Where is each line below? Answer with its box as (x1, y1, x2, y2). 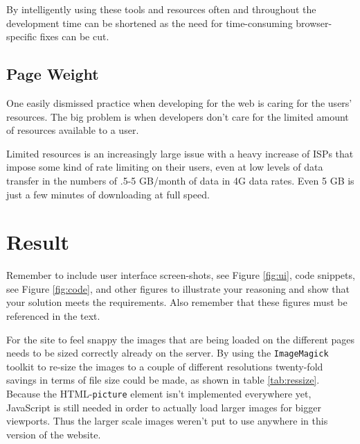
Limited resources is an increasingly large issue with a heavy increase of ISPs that (6, 146, 354, 160)
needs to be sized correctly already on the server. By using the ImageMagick (6, 345, 329, 360)
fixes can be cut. (39, 29, 109, 44)
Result (6, 228, 69, 256)
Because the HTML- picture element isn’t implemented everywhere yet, (6, 386, 312, 401)
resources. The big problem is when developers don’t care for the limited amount (6, 109, 349, 123)
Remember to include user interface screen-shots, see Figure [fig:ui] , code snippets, (6, 268, 355, 282)
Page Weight (6, 63, 99, 85)
